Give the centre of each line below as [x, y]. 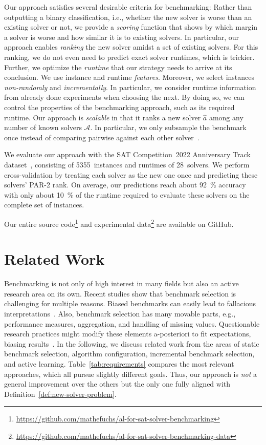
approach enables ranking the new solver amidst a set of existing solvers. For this [131, 47]
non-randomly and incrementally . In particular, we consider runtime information [130, 87]
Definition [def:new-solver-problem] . [60, 394]
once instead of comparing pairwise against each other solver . [102, 137]
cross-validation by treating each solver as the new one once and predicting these [131, 174]
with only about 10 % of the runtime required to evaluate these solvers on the [127, 194]
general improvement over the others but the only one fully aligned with [117, 384]
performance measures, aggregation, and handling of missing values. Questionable [132, 323]
